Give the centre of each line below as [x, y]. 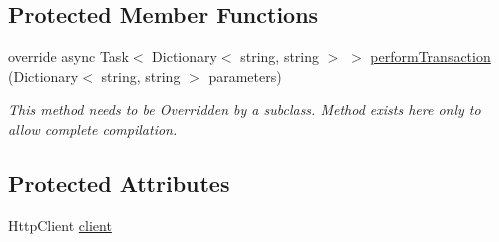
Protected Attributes [119, 182]
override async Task [68, 56]
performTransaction [430, 56]
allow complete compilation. [93, 128]
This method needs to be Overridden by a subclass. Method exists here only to [244, 109]
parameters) [245, 75]
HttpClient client [60, 224]
